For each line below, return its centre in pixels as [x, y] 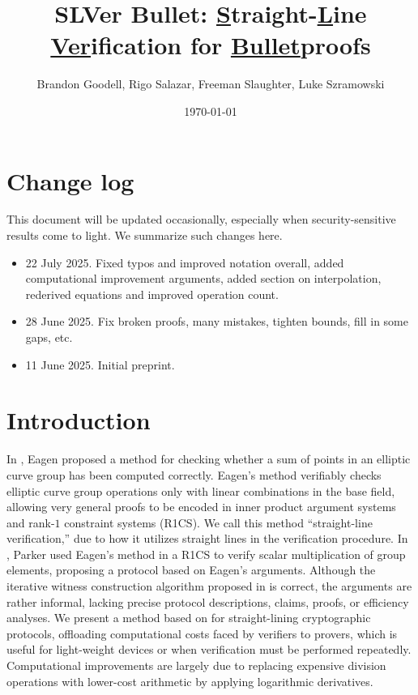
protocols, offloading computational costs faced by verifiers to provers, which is [202, 633]
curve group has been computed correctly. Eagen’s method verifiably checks [194, 474]
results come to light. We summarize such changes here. [145, 235]
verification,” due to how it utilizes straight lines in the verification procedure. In [207, 538]
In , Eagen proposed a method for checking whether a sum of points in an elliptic [209, 459]
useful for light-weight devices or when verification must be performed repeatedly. [209, 649]
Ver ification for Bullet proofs [211, 45]
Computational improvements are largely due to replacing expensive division [196, 665]
